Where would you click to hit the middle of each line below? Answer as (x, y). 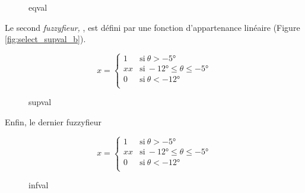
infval (39, 185)
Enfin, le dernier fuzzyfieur (53, 122)
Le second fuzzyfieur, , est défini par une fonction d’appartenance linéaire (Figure (152, 27)
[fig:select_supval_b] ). (45, 39)
